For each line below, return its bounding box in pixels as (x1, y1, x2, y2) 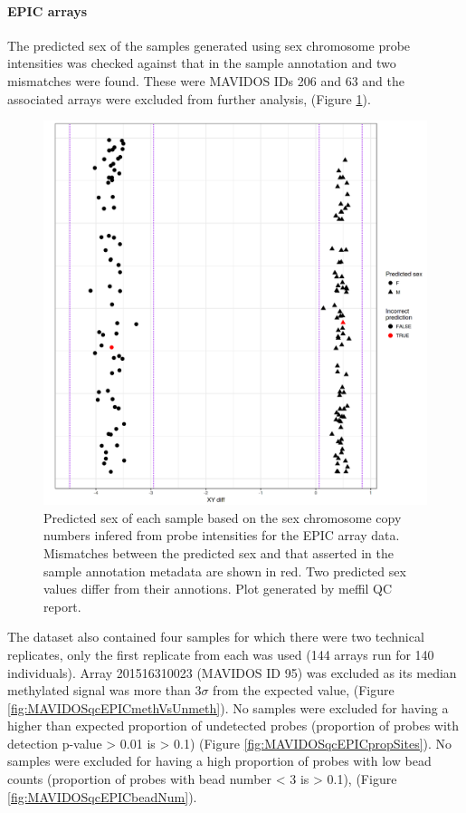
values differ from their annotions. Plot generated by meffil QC (43, 579, 393, 598)
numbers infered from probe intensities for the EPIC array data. (43, 526, 400, 545)
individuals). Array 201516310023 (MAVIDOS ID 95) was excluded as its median (7, 663, 457, 682)
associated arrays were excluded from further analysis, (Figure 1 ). (7, 89, 371, 108)
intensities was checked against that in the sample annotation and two (7, 53, 396, 73)
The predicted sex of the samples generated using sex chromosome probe (7, 35, 411, 54)
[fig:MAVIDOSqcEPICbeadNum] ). (7, 787, 197, 806)
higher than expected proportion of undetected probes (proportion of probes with (7, 716, 460, 735)
